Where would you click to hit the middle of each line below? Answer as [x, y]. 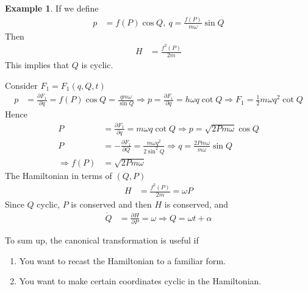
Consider [21, 85]
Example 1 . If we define [52, 8]
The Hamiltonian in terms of [59, 175]
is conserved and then [111, 204]
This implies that [37, 65]
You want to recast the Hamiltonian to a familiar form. [122, 260]
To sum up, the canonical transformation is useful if [102, 240]
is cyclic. [97, 65]
